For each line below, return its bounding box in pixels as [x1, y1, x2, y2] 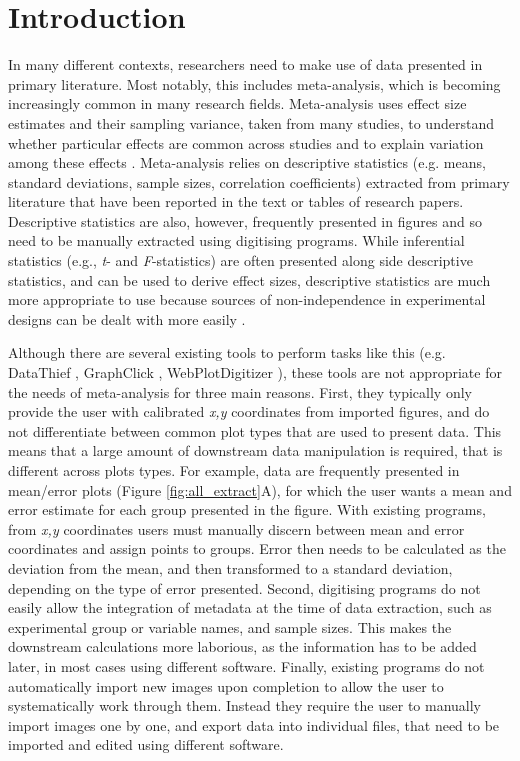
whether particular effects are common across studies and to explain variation [8, 132, 484, 153]
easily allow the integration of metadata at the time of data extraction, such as [8, 597, 492, 618]
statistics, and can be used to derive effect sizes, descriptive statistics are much [8, 269, 491, 290]
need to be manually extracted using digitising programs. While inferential [8, 230, 465, 251]
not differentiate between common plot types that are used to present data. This [8, 420, 502, 441]
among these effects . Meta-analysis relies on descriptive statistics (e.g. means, [8, 152, 486, 173]
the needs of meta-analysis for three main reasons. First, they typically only [8, 381, 472, 402]
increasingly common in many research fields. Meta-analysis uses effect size [8, 93, 467, 114]
